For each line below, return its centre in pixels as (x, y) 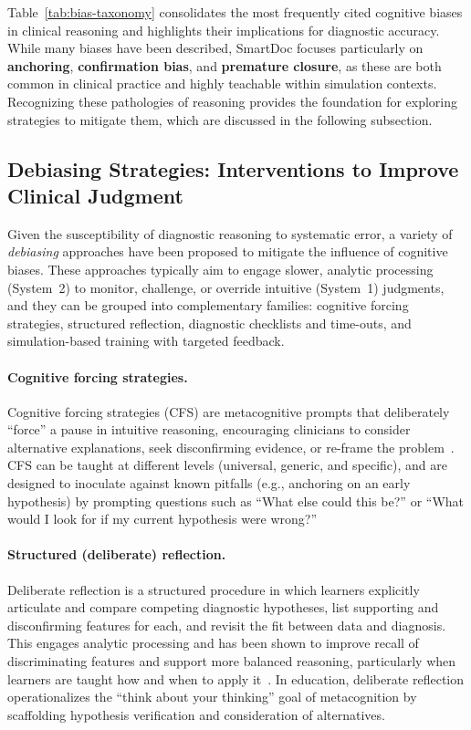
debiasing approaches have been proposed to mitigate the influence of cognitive (228, 251)
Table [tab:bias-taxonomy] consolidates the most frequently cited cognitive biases (235, 12)
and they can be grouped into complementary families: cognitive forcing (208, 305)
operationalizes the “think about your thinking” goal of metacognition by (212, 697)
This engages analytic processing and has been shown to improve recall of (213, 643)
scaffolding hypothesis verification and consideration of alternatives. (196, 714)
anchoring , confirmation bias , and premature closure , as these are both (225, 65)
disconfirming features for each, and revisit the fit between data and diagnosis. (227, 625)
